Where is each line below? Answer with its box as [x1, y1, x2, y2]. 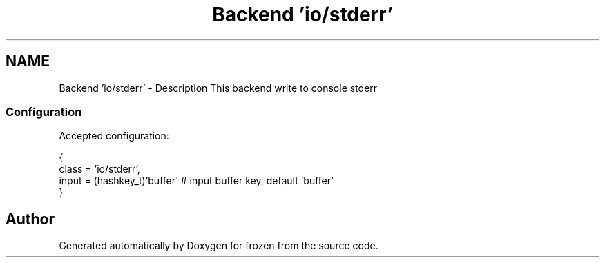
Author [6, 210, 55, 228]
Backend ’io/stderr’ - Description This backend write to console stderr [59, 81, 378, 94]
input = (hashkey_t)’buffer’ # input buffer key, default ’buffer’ [59, 175, 334, 187]
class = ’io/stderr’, [59, 163, 140, 175]
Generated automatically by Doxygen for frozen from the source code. [59, 240, 378, 252]
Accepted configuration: [59, 130, 169, 142]
